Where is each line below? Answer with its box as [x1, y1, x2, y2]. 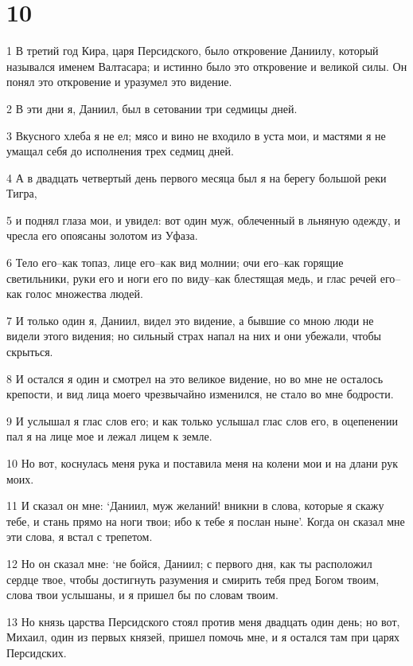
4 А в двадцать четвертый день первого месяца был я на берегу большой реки [6, 169, 387, 186]
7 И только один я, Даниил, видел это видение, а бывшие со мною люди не [6, 311, 374, 328]
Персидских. [6, 644, 67, 660]
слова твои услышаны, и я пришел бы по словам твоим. [6, 586, 279, 603]
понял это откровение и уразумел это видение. [6, 73, 232, 90]
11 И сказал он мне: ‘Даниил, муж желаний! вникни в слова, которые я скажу [6, 497, 384, 514]
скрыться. [6, 343, 53, 360]
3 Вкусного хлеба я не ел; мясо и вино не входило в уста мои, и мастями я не [6, 127, 386, 143]
